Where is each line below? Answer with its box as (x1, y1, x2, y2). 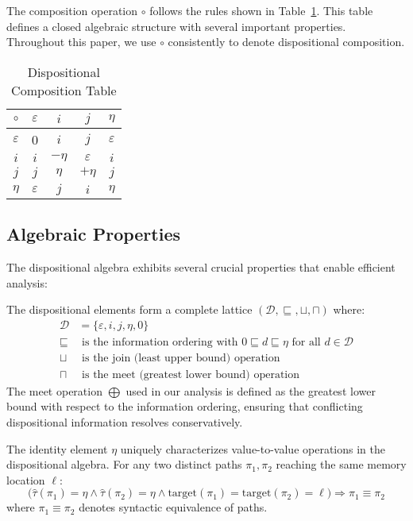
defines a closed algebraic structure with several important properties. (6, 17, 346, 34)
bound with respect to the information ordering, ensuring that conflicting (6, 398, 363, 415)
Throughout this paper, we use (6, 33, 156, 50)
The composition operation (6, 2, 138, 18)
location (6, 471, 45, 488)
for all (291, 336, 321, 348)
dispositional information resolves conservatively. (6, 414, 243, 430)
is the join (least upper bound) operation (82, 352, 280, 364)
